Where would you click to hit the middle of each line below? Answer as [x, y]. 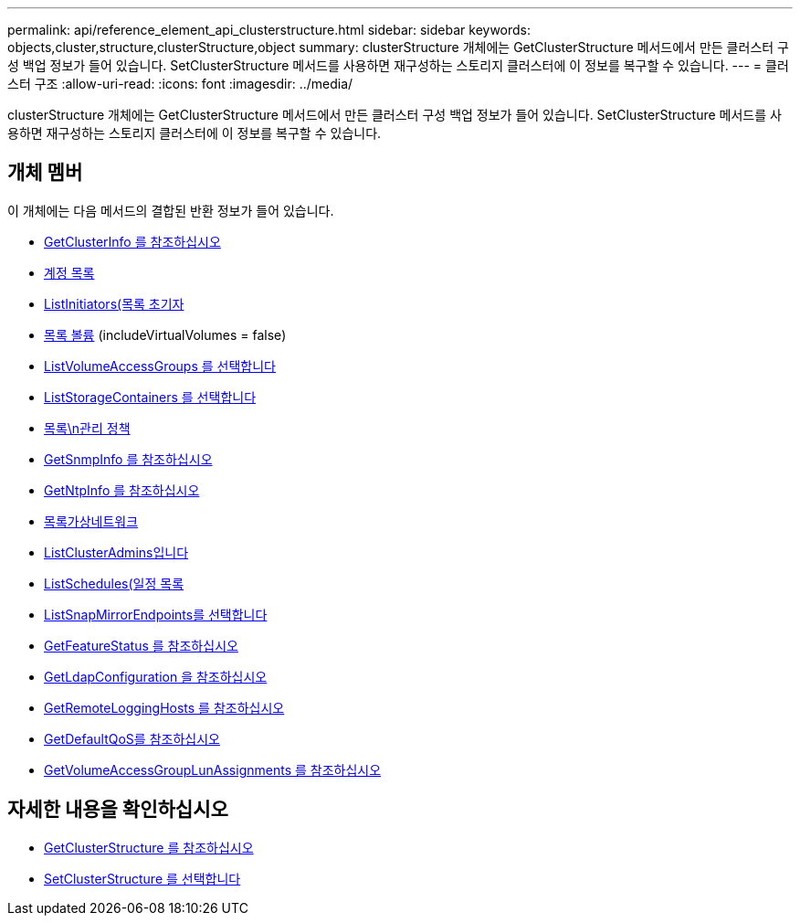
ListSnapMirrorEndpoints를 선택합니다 [156, 614]
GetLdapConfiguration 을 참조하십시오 [156, 676]
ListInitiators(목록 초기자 [114, 303]
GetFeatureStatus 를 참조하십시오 [141, 645]
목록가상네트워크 [91, 521]
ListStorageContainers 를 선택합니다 [150, 397]
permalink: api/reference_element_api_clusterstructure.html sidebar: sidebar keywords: [269, 30]
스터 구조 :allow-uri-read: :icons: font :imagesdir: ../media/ [180, 84]
